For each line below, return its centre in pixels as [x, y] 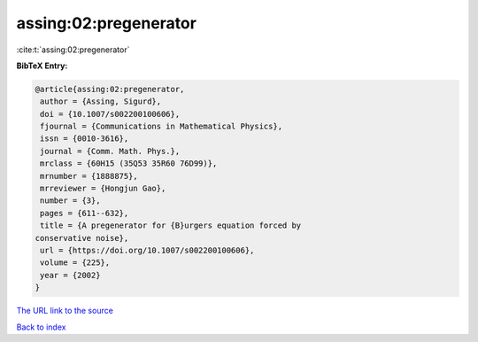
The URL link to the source [65, 311]
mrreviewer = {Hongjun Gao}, [103, 189]
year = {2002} [70, 275]
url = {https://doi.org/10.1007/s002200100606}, [147, 250]
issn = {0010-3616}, [85, 139]
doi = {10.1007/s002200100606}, [110, 114]
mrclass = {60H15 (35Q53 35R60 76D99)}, [129, 163]
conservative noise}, [82, 238]
